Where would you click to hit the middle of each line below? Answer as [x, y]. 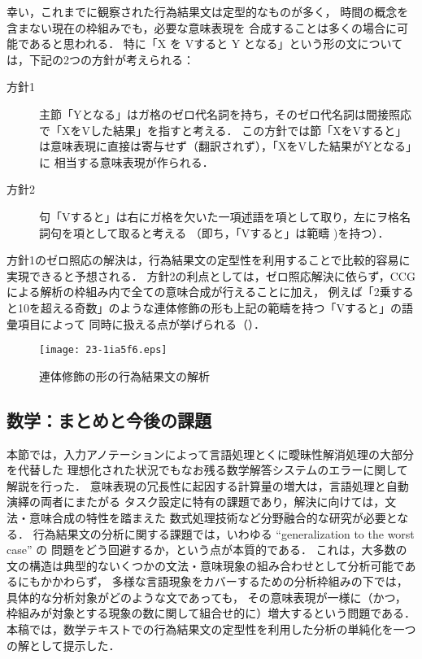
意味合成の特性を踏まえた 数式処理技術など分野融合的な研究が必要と [213, 517]
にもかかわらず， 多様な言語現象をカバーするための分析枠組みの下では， [213, 581]
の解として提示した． [63, 645]
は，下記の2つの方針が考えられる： [100, 59]
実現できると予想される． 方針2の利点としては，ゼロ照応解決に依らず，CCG [211, 275]
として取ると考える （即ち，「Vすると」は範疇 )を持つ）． [237, 232]
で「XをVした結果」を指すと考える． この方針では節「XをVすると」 [223, 130]
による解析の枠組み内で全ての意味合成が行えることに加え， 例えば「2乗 [199, 292]
